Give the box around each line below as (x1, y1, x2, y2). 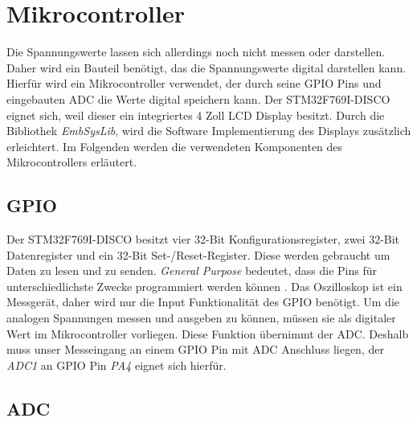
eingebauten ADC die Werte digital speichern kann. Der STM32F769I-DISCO (6, 90, 390, 107)
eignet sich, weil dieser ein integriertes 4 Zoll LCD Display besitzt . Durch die (6, 106, 385, 123)
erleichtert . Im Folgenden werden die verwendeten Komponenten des (6, 137, 343, 154)
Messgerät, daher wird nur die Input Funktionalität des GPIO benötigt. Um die (6, 293, 399, 310)
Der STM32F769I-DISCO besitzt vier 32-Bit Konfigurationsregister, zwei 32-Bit (6, 231, 400, 248)
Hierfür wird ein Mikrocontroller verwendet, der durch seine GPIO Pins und (6, 75, 382, 92)
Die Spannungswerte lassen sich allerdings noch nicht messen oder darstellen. (6, 43, 386, 60)
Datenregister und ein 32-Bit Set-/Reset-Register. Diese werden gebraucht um (6, 246, 390, 263)
